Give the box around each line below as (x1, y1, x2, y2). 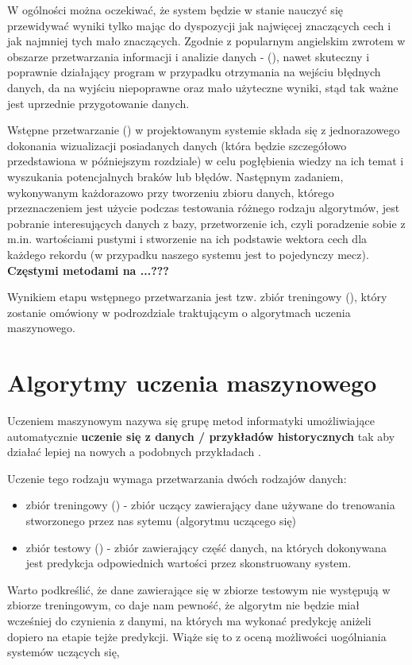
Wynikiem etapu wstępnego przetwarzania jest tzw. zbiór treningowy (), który (7, 288, 387, 305)
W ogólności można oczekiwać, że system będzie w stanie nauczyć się (7, 2, 343, 17)
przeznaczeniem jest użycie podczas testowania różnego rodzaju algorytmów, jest (7, 199, 400, 216)
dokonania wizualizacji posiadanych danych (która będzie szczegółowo (7, 137, 347, 153)
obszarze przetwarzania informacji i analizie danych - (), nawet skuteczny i (7, 48, 370, 64)
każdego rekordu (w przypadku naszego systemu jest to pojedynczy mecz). (7, 246, 369, 262)
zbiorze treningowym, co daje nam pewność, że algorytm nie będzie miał (7, 597, 360, 613)
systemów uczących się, (7, 644, 120, 660)
